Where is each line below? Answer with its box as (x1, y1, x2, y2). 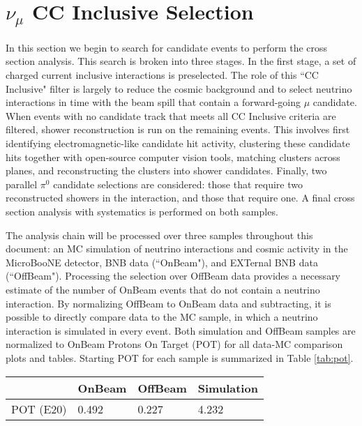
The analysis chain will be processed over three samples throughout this (6, 227, 313, 242)
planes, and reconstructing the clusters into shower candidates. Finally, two (6, 163, 327, 178)
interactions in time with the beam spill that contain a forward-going (6, 95, 301, 109)
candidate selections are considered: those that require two (53, 176, 303, 191)
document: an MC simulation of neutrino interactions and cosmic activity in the (6, 241, 348, 256)
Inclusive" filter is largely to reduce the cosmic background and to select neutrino (6, 81, 352, 96)
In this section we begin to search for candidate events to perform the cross (6, 40, 328, 54)
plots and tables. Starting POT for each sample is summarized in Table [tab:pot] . (6, 350, 354, 365)
